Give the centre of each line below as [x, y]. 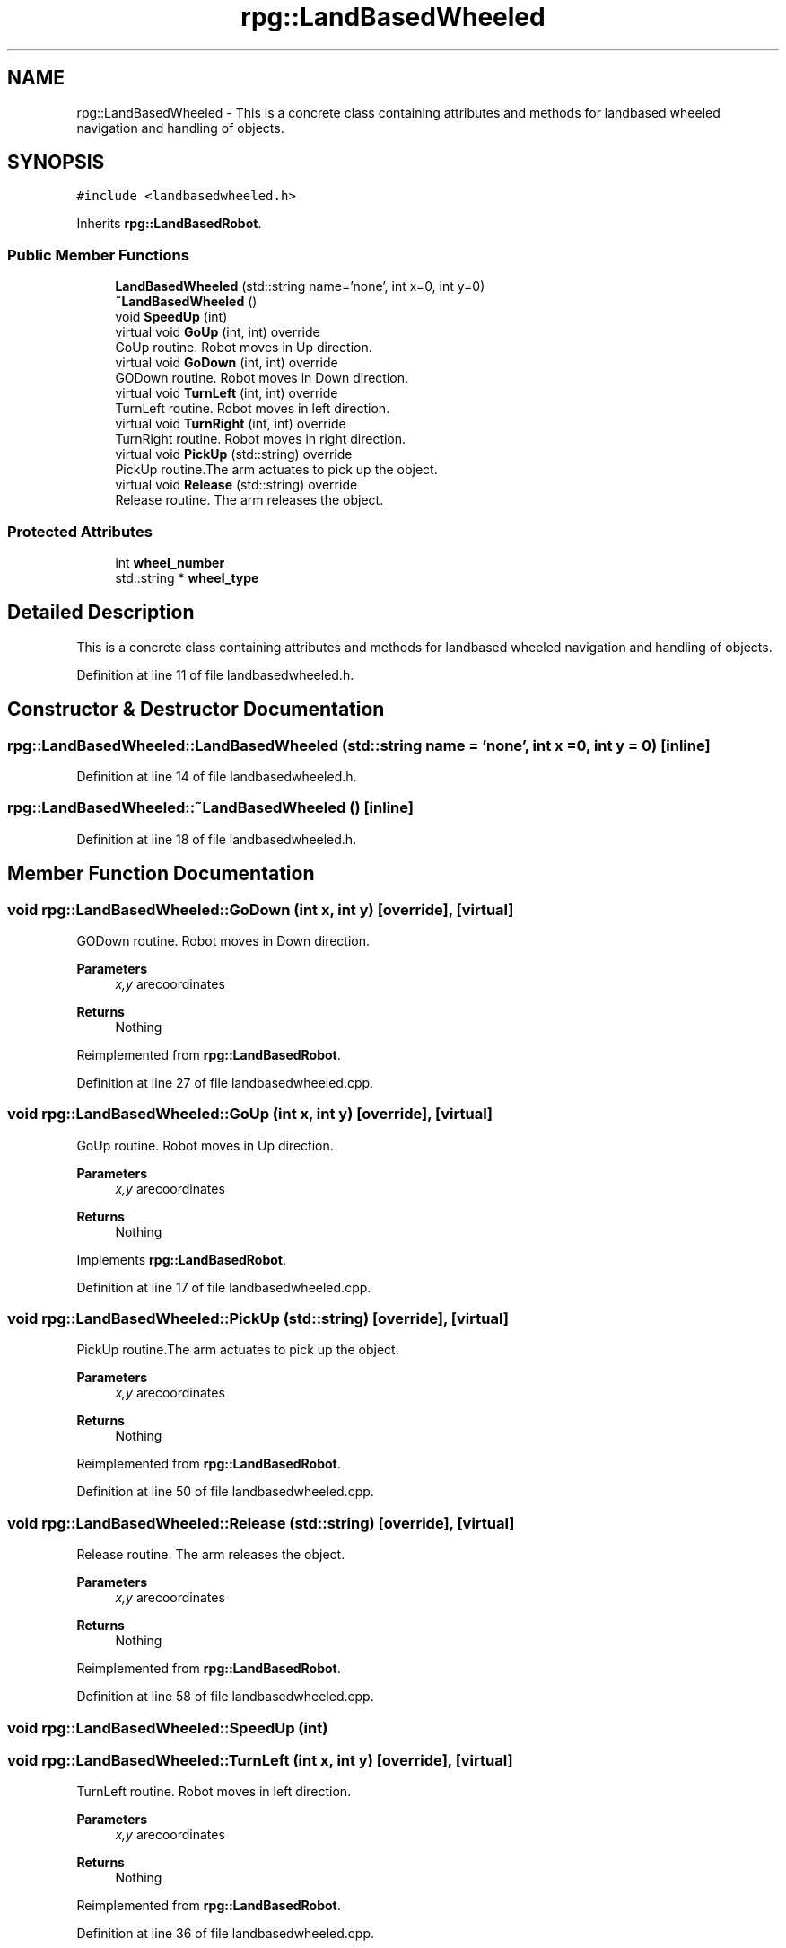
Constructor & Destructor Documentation [196, 710]
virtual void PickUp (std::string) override [234, 454]
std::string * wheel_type [187, 577]
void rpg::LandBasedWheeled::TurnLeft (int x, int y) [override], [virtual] [260, 1760]
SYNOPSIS [56, 163]
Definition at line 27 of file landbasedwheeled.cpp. [225, 1082]
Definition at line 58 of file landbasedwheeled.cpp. [225, 1697]
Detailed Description [101, 613]
